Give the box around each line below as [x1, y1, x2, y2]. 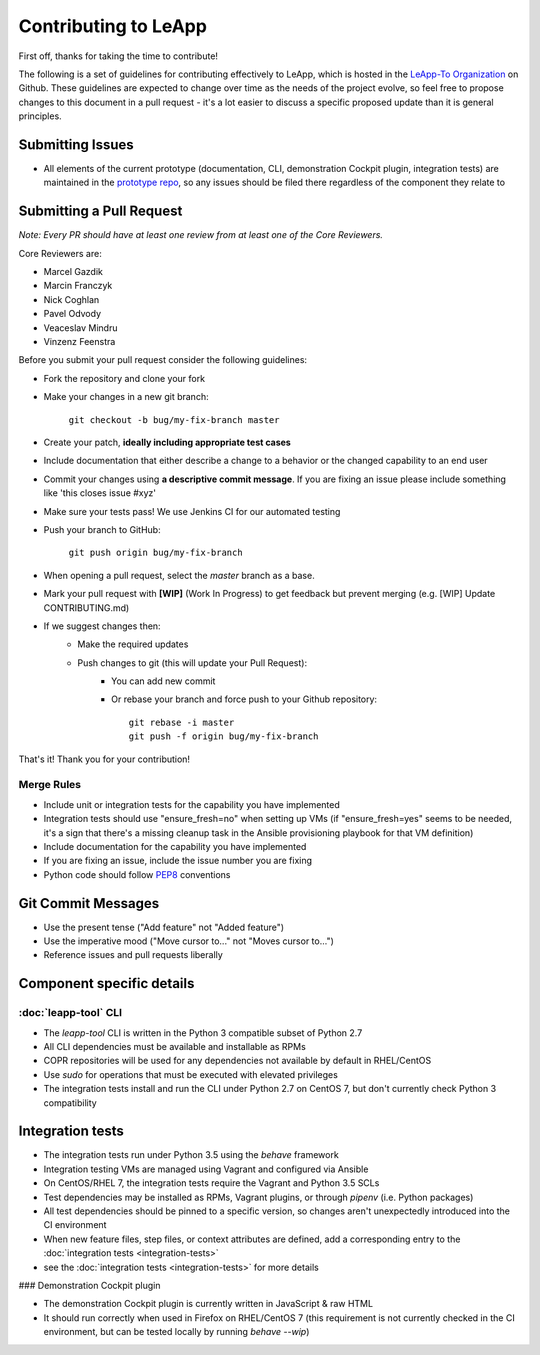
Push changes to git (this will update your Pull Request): [77, 656, 308, 669]
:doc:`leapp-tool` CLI [18, 1006, 123, 1020]
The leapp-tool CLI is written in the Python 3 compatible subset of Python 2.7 [43, 1026, 363, 1039]
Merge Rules [18, 778, 82, 792]
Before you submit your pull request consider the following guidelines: [18, 354, 308, 366]
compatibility [43, 1096, 97, 1109]
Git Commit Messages [18, 895, 160, 912]
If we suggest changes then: [43, 620, 161, 632]
